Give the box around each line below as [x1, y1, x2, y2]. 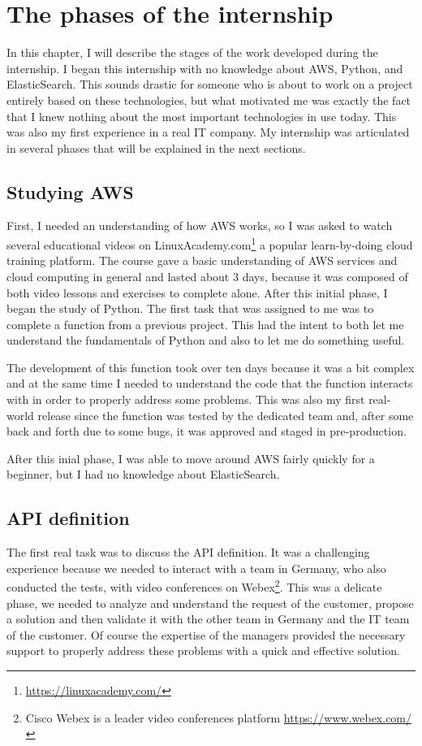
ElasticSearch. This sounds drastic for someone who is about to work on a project [6, 76, 413, 93]
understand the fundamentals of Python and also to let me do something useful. [6, 332, 405, 349]
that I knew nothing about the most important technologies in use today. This [6, 107, 397, 124]
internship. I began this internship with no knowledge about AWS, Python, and [6, 59, 403, 76]
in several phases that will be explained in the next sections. [6, 139, 306, 156]
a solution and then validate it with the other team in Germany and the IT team [6, 610, 410, 627]
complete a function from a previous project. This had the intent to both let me [6, 315, 404, 332]
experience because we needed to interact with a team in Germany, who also [6, 559, 386, 576]
